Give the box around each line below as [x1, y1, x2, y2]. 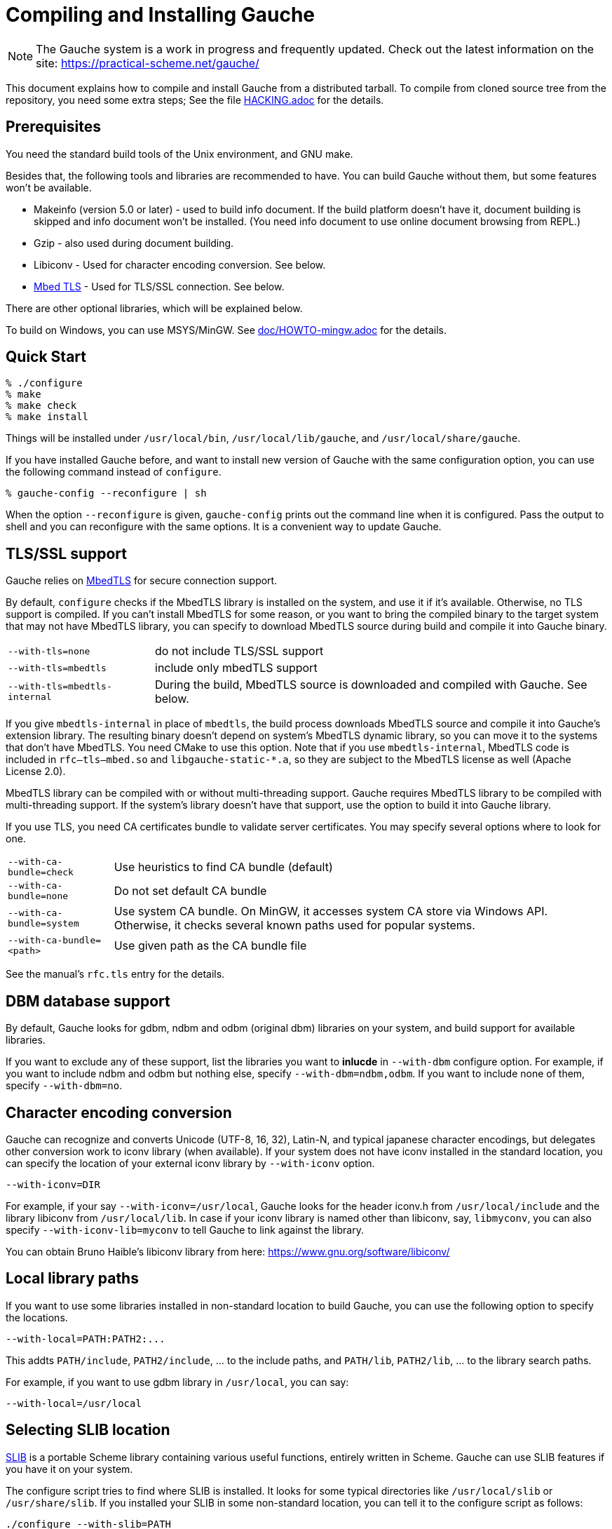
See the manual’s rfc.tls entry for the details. [6, 968, 225, 981]
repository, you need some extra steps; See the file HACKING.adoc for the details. [6, 93, 384, 106]
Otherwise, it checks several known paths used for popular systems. [114, 918, 475, 933]
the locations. [6, 1311, 68, 1323]
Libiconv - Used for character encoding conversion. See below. [34, 258, 326, 271]
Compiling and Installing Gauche [6, 3, 315, 27]
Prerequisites [6, 118, 101, 136]
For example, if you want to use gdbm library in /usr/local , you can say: [6, 1375, 349, 1388]
